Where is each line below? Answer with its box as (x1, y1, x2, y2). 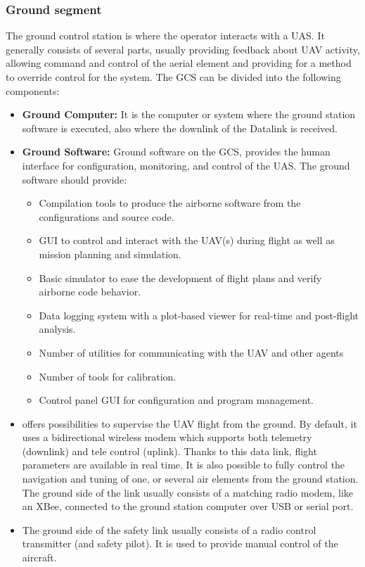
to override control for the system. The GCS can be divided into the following (6, 70, 341, 84)
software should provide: (22, 172, 127, 186)
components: (6, 83, 60, 98)
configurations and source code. (39, 209, 174, 224)
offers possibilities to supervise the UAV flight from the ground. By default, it (22, 416, 357, 431)
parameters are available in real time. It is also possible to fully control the (22, 457, 345, 472)
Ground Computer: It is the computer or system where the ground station (22, 107, 356, 122)
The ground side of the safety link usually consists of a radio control (22, 522, 316, 537)
